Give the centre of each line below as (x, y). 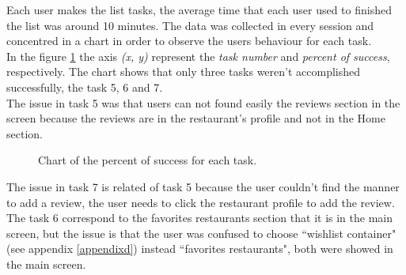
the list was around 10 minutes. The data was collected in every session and (190, 25)
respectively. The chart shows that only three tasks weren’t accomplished (184, 72)
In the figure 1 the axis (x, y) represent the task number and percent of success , (198, 56)
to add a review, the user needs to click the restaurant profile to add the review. (201, 202)
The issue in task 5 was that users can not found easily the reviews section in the (203, 102)
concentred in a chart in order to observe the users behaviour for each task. (189, 41)
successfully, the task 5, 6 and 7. (85, 87)
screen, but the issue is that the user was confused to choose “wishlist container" (201, 233)
